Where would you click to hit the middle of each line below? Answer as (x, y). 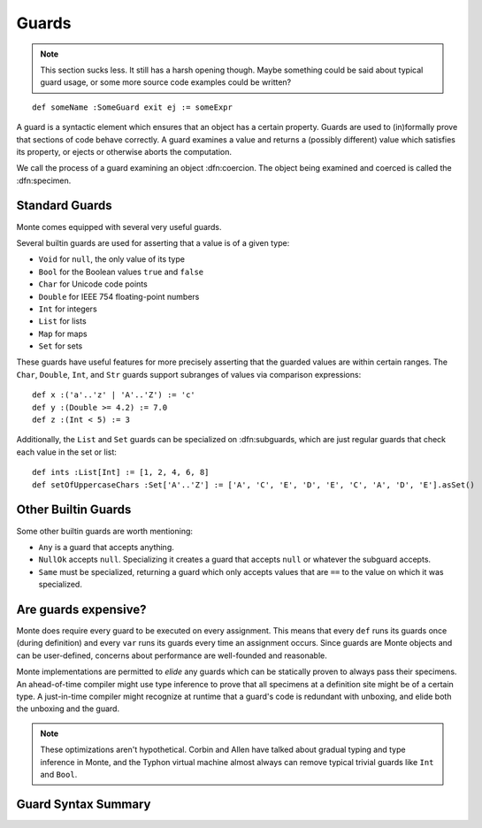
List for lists (63, 321)
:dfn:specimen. (44, 180)
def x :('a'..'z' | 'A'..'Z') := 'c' (114, 395)
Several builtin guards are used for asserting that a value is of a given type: (153, 242)
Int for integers (68, 309)
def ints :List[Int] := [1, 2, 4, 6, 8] (121, 472)
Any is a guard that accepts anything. (106, 547)
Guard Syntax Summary (84, 804)
